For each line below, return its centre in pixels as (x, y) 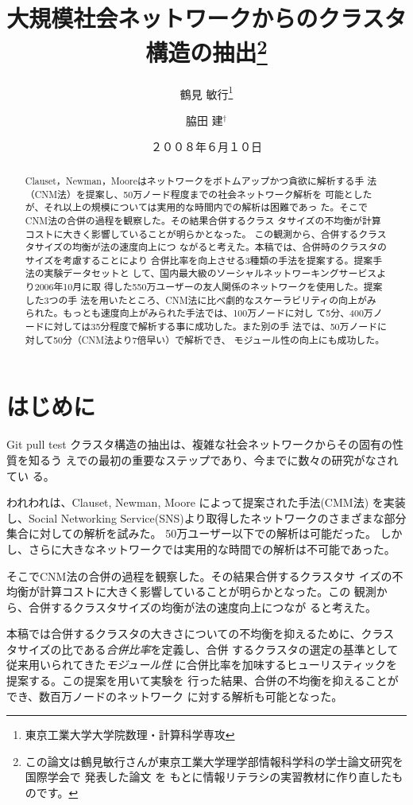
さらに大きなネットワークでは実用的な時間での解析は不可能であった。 (212, 548)
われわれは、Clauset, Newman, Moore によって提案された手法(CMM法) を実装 (206, 502)
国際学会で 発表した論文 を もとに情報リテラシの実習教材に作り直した (208, 777)
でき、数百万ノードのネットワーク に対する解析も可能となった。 (175, 696)
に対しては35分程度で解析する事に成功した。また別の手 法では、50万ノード (211, 327)
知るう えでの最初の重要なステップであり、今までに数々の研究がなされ (213, 459)
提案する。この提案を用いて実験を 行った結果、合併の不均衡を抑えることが (203, 681)
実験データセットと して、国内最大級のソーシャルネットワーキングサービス (210, 273)
